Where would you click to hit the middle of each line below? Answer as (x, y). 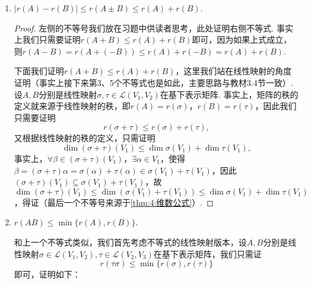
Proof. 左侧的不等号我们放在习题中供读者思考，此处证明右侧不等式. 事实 (153, 28)
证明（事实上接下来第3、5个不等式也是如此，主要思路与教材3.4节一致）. (153, 82)
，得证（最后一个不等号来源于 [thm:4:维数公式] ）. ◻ (114, 202)
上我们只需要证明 (47, 39)
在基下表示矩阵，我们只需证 (207, 253)
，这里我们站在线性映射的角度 (234, 71)
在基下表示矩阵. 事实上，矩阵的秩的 (229, 94)
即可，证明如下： (47, 274)
